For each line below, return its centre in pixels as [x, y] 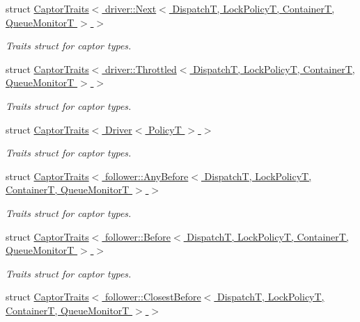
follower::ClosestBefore [153, 297]
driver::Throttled [141, 69]
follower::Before [138, 236]
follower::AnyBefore [147, 176]
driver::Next [131, 8]
